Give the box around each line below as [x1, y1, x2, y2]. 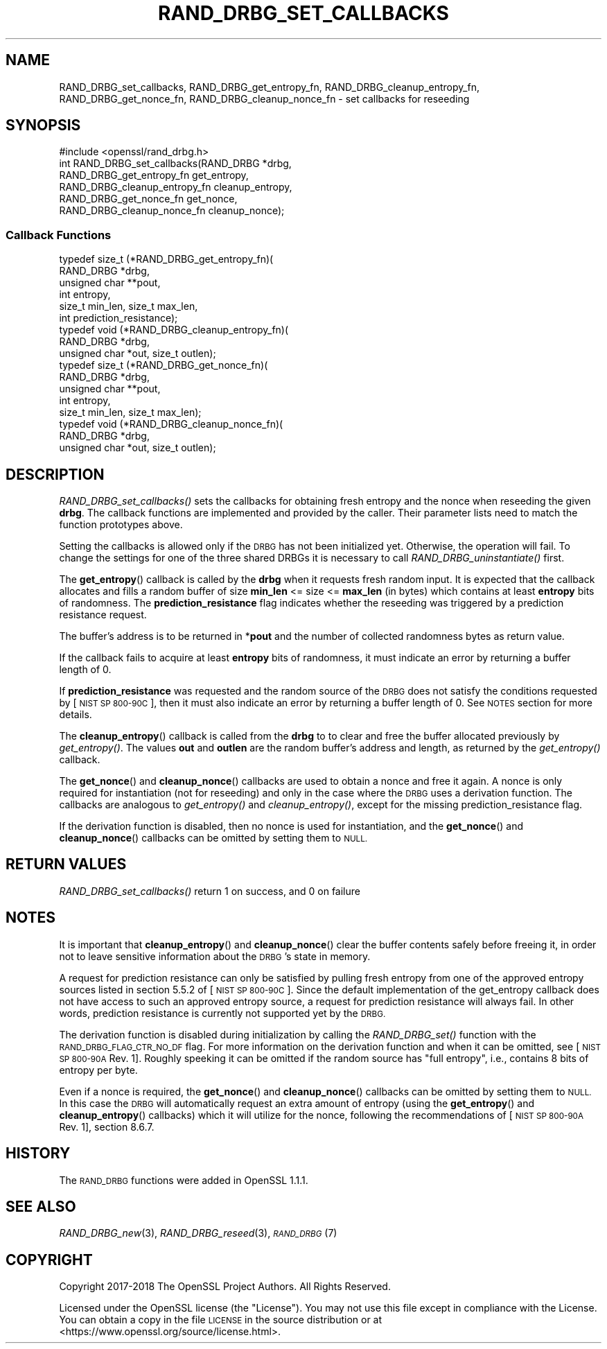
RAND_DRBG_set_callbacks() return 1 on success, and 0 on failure [59, 885, 360, 897]
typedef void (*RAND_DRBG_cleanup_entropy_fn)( [59, 324, 289, 336]
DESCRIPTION [6, 465, 105, 483]
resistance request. [59, 609, 147, 621]
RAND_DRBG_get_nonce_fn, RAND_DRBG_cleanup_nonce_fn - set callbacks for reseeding [59, 92, 470, 105]
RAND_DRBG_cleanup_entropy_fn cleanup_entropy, [59, 181, 292, 193]
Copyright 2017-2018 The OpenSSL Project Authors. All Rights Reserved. [59, 1280, 391, 1293]
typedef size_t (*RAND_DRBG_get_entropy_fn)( [59, 253, 274, 266]
